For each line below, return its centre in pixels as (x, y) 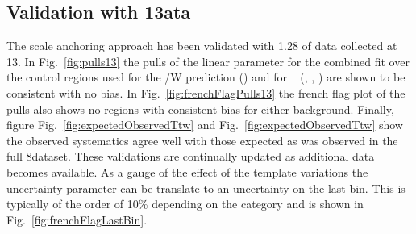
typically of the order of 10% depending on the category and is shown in (185, 204)
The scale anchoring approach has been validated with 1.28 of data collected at (202, 46)
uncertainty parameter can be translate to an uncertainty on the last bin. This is (206, 188)
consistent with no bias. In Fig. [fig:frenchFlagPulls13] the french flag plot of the (206, 92)
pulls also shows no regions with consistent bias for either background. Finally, (200, 109)
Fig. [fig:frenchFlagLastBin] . (77, 219)
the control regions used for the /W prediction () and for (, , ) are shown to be (206, 77)
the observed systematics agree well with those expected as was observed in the (202, 140)
